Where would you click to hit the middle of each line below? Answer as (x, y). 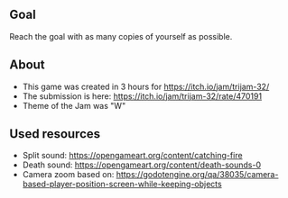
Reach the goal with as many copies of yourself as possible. (121, 36)
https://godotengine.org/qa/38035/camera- (197, 175)
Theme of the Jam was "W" (74, 105)
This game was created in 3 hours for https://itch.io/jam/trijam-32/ (146, 86)
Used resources (55, 134)
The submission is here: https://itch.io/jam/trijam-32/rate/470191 (142, 96)
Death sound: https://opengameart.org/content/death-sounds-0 (142, 165)
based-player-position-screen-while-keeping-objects (122, 184)
